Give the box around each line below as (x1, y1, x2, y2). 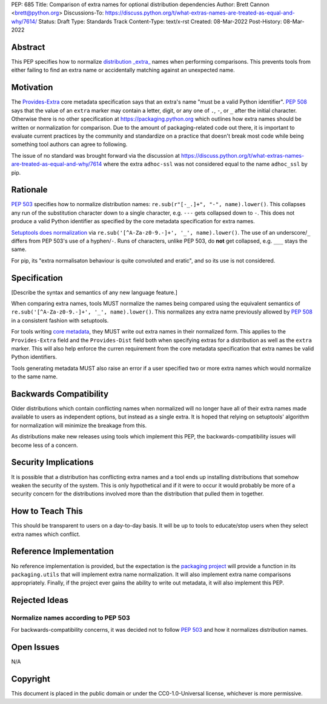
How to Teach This (11, 506, 83, 517)
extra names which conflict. (11, 531, 81, 538)
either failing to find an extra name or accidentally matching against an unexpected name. (11, 67, 236, 74)
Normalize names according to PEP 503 (11, 614, 130, 622)
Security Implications (11, 457, 94, 468)
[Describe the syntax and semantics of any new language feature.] (11, 289, 178, 296)
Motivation (11, 82, 53, 93)
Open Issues (11, 642, 60, 652)
